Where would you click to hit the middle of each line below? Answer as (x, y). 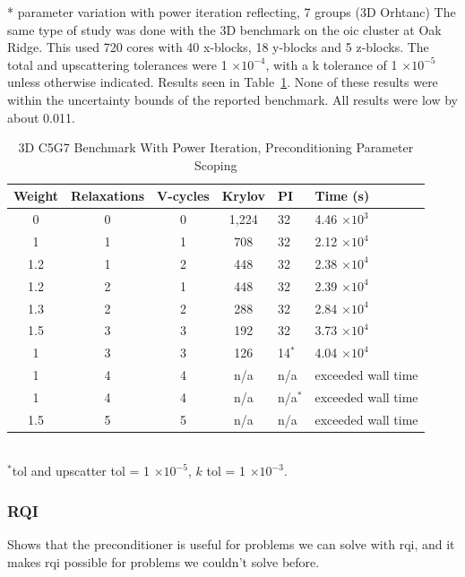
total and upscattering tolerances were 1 (117, 64)
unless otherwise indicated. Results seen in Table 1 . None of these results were (223, 82)
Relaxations (108, 196)
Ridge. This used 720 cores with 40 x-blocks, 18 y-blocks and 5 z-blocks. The (218, 47)
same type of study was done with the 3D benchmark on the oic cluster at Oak (224, 29)
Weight (36, 196)
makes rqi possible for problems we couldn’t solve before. (164, 561)
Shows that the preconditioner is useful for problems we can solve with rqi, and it (231, 544)
